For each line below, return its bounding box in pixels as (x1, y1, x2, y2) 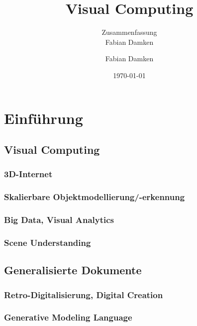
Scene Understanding (4, 236, 91, 248)
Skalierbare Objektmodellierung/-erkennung (4, 191, 185, 203)
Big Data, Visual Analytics (4, 214, 114, 226)
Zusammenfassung (101, 27, 157, 37)
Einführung (4, 108, 83, 128)
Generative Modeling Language (4, 311, 132, 324)
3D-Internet (4, 168, 53, 180)
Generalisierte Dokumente (4, 262, 142, 278)
